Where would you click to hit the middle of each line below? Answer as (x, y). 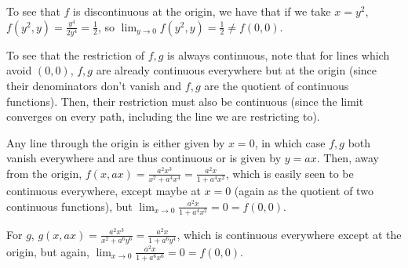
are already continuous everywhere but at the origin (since (237, 70)
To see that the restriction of (75, 54)
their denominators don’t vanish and (94, 85)
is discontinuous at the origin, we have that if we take (202, 11)
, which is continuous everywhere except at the (289, 234)
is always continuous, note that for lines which (279, 54)
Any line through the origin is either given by (116, 142)
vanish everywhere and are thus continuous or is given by (144, 158)
